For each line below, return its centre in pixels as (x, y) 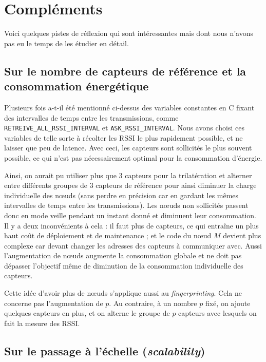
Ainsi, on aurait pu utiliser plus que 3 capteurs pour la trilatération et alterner (128, 175)
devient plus (242, 235)
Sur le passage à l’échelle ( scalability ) (105, 350)
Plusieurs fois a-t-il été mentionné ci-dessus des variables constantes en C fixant (129, 107)
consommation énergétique (77, 86)
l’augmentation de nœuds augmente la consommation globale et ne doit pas (123, 255)
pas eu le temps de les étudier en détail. (66, 43)
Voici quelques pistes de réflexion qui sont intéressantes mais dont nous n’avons (129, 33)
